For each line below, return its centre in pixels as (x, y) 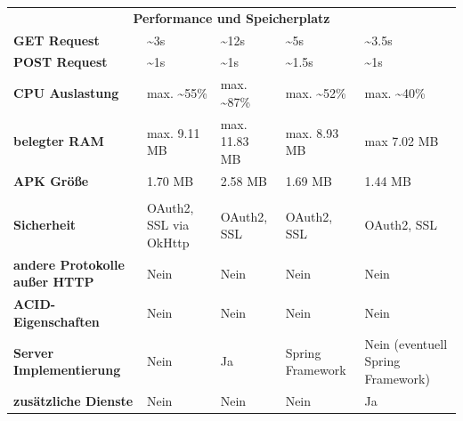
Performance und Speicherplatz (231, 17)
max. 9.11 (173, 132)
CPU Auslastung (66, 93)
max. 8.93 (312, 132)
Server (34, 352)
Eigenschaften (57, 321)
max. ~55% (177, 93)
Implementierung (67, 370)
